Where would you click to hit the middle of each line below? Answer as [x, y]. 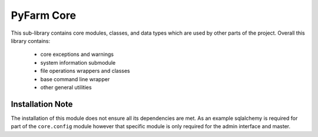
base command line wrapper [75, 79]
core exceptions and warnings [77, 54]
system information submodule [78, 62]
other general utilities [66, 87]
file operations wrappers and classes [85, 71]
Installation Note [42, 104]
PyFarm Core [44, 15]
